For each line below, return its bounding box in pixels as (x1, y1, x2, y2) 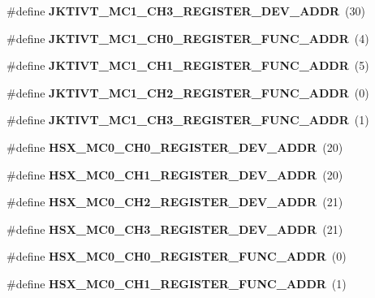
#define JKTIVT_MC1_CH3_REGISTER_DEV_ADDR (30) (6, 2, 365, 19)
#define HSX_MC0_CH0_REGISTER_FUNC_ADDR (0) (6, 248, 347, 265)
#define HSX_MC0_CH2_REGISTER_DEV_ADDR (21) (6, 193, 343, 210)
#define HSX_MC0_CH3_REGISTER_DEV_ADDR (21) (6, 220, 343, 237)
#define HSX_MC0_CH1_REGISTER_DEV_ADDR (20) (6, 166, 343, 183)
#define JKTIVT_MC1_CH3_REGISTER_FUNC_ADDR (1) (6, 111, 369, 128)
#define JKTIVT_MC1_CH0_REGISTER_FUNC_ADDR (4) (6, 29, 369, 46)
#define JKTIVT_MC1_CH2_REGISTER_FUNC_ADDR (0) (6, 84, 369, 101)
